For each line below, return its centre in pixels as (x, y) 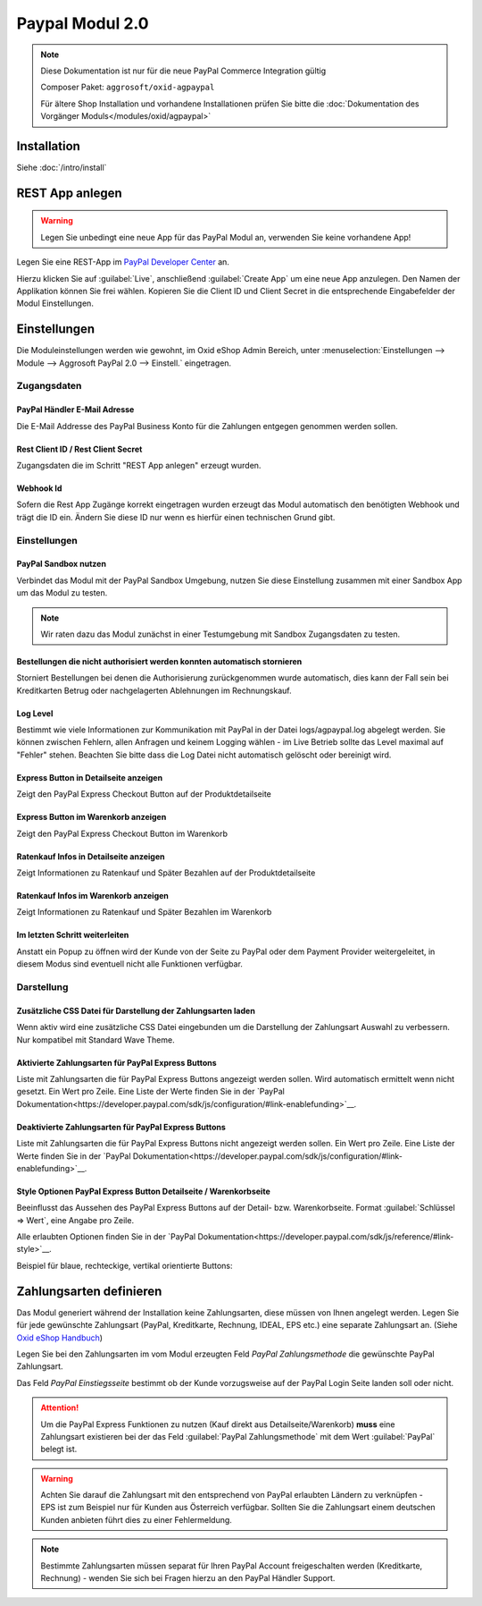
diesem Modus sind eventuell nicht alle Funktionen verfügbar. (129, 964)
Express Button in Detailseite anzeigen (90, 777)
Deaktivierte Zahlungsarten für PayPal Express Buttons (121, 1127)
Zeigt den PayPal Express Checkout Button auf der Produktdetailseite (144, 794)
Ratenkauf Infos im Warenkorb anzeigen (93, 896)
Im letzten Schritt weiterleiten (73, 935)
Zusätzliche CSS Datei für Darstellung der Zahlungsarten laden (136, 1010)
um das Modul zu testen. (62, 593)
